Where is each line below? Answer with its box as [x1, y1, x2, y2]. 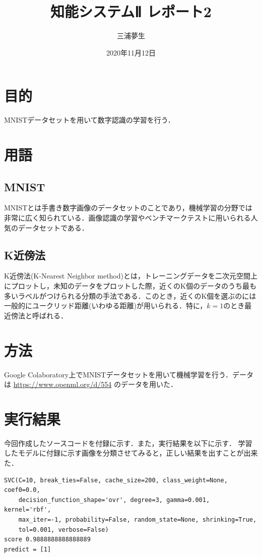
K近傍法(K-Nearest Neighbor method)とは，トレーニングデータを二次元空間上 [4, 270, 257, 281]
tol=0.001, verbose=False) [18, 526, 109, 533]
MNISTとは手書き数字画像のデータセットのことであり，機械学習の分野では [4, 202, 252, 213]
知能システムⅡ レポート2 [50, 1, 212, 22]
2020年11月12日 [106, 47, 156, 58]
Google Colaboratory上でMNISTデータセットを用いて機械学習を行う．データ [4, 369, 253, 379]
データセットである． [18, 222, 89, 233]
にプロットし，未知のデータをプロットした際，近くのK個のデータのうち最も [4, 281, 256, 291]
